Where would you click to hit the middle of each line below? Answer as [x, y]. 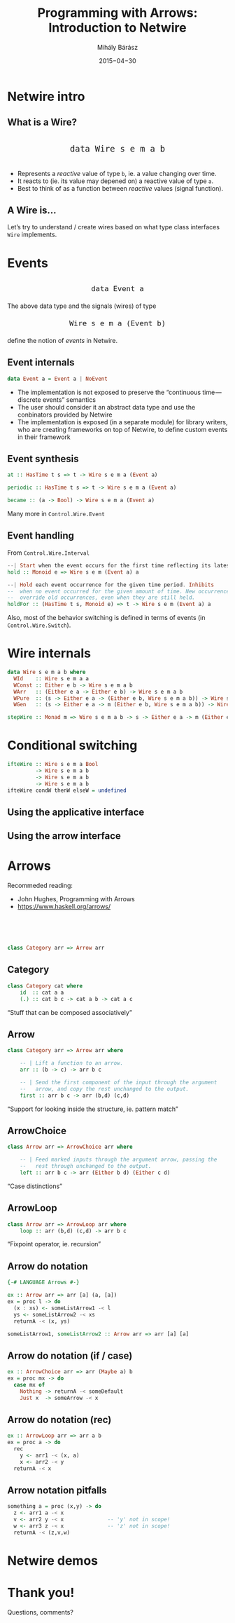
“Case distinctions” [35, 1186]
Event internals [41, 363]
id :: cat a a [42, 992]
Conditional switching [72, 746]
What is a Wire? [42, 122]
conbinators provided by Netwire [65, 415]
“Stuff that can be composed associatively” [70, 1012]
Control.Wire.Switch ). [39, 625]
